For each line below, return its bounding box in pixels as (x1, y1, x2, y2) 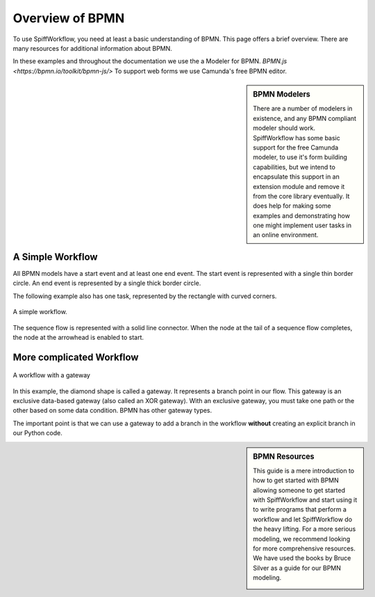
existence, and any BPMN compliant (253, 114, 357, 122)
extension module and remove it (253, 182, 345, 190)
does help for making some (253, 202, 331, 210)
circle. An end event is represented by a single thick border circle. (12, 279, 201, 288)
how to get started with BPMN (253, 476, 340, 484)
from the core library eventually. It (253, 192, 350, 200)
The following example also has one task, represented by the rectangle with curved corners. (12, 292, 277, 300)
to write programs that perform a (253, 505, 347, 514)
